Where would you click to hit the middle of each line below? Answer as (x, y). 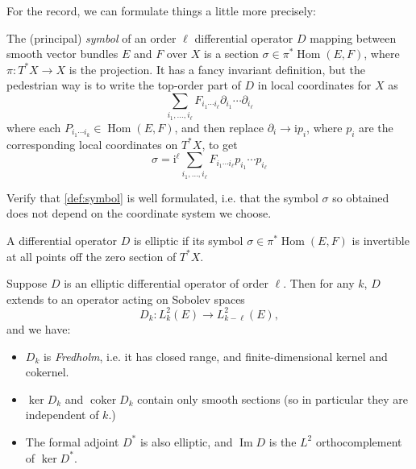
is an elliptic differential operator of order (166, 283)
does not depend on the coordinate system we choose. (139, 213)
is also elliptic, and (186, 441)
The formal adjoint (72, 441)
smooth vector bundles (62, 54)
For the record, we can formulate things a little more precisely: (162, 10)
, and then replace (219, 127)
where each (34, 127)
